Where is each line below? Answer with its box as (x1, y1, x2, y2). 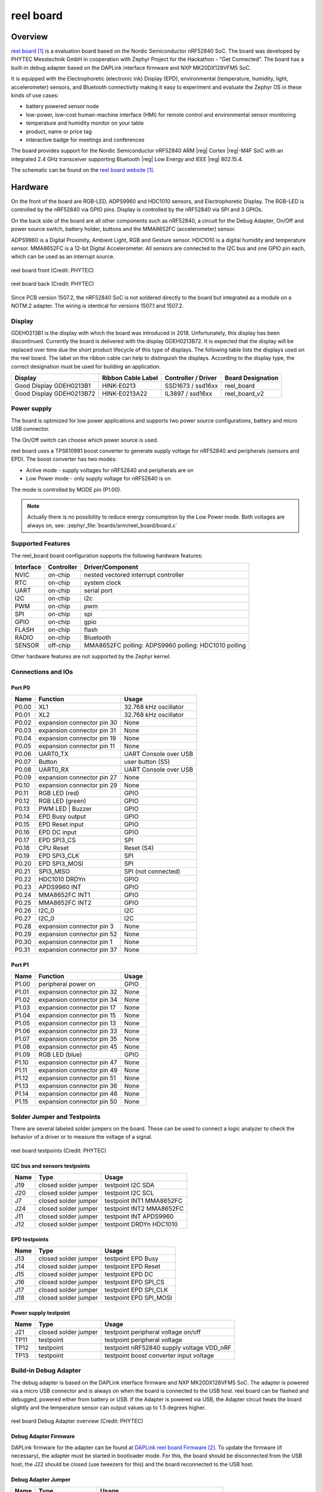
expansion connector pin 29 (38, 781, 117, 790)
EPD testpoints (11, 1235, 49, 1243)
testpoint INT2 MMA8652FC (104, 1204, 184, 1213)
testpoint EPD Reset (104, 1262, 160, 1271)
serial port (83, 587, 113, 595)
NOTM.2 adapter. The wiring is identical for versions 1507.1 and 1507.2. (11, 302, 184, 309)
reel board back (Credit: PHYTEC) (11, 280, 95, 288)
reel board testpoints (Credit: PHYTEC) (11, 1146, 107, 1154)
